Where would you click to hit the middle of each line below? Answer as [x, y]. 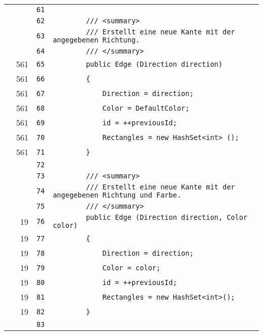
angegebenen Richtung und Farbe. [117, 195]
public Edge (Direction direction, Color [167, 217]
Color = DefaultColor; [146, 108]
